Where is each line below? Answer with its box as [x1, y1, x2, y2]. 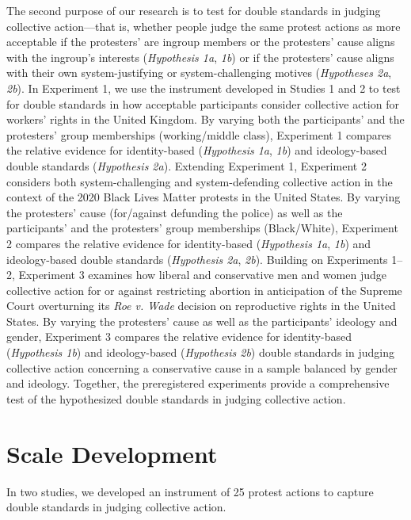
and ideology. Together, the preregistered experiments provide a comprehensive [6, 375, 390, 392]
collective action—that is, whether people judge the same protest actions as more [6, 17, 401, 34]
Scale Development [6, 437, 218, 469]
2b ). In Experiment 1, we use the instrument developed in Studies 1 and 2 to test [6, 79, 401, 96]
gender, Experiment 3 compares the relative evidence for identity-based [6, 328, 352, 345]
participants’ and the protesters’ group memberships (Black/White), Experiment [6, 220, 398, 236]
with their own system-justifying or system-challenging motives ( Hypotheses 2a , [6, 64, 392, 81]
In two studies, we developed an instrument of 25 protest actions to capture [6, 483, 374, 499]
